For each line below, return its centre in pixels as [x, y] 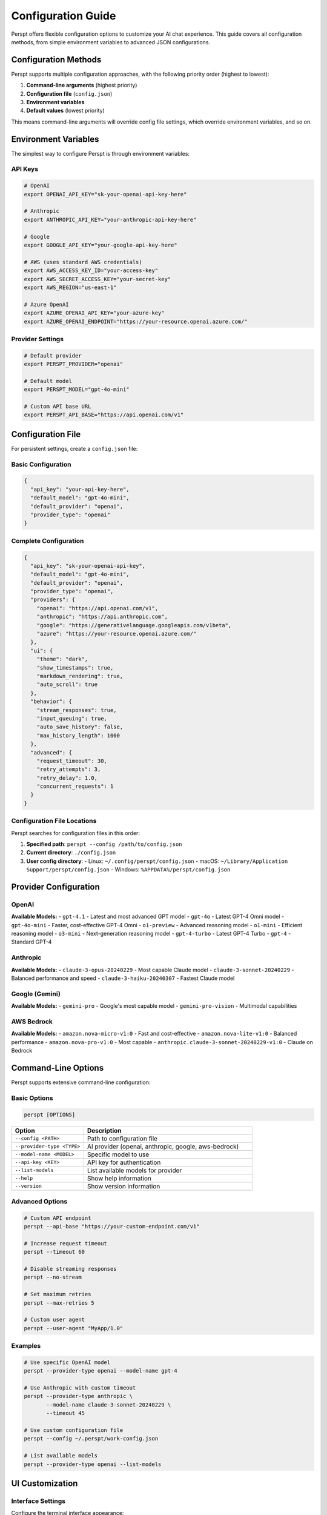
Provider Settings [37, 339]
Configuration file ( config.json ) [69, 93]
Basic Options [32, 1098]
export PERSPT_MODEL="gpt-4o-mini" [77, 390]
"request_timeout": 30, [72, 761]
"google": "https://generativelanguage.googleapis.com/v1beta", [134, 625]
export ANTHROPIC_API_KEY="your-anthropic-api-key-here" [110, 219]
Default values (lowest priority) [66, 111]
